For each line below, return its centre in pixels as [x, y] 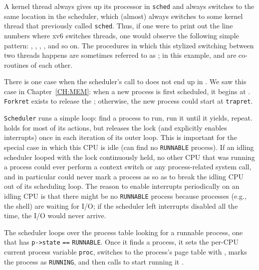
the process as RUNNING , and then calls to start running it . [94, 261]
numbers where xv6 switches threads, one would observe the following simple [122, 35]
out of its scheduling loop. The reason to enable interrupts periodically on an [122, 186]
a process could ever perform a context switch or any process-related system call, [128, 167]
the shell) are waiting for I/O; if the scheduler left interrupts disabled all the [121, 205]
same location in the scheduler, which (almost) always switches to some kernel [124, 16]
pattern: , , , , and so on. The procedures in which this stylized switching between [129, 45]
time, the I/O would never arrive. [55, 215]
